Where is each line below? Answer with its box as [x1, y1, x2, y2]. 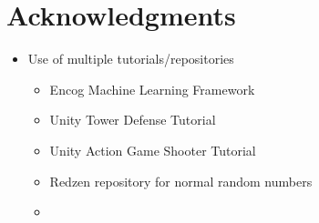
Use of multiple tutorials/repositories [27, 49, 234, 68]
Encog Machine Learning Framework [49, 79, 255, 98]
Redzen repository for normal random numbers [49, 171, 313, 190]
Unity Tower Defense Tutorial [49, 110, 216, 129]
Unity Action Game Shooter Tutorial [49, 140, 256, 159]
